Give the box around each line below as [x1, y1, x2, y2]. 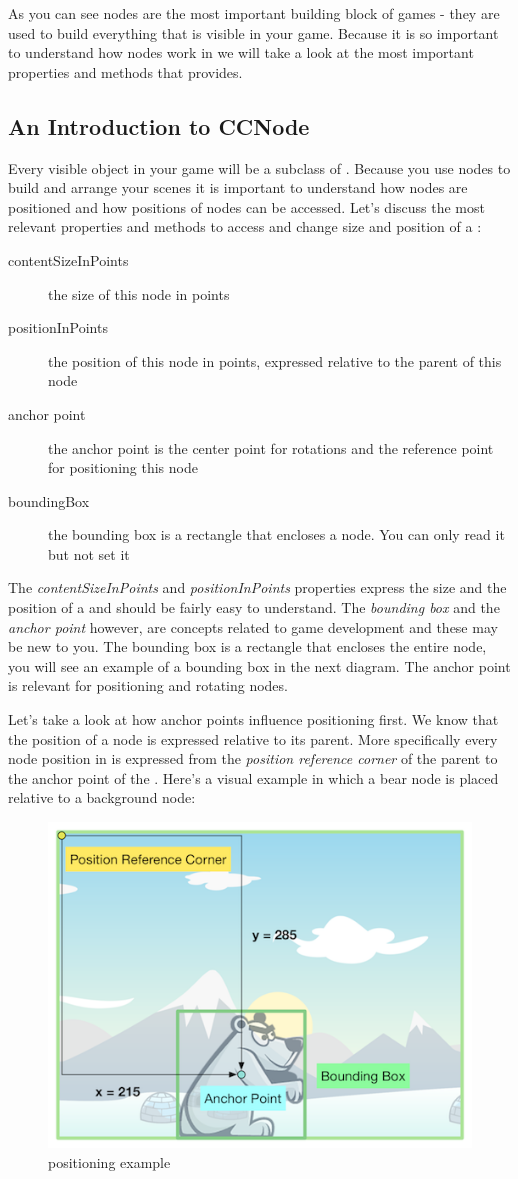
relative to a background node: [8, 787, 196, 808]
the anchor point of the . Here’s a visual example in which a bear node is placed [8, 767, 499, 788]
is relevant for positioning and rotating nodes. [8, 675, 288, 696]
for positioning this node [48, 457, 198, 478]
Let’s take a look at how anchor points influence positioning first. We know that [8, 709, 499, 730]
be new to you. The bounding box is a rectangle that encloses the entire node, [8, 636, 487, 657]
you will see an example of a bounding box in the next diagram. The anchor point [8, 655, 511, 676]
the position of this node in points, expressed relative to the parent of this [48, 350, 502, 371]
